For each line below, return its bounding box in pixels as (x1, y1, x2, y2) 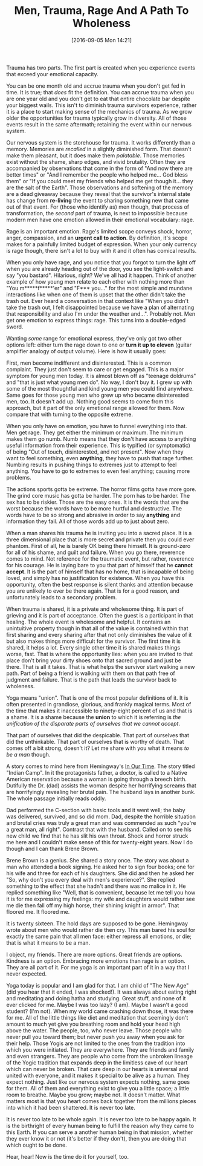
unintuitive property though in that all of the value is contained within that (6, 624, 188, 632)
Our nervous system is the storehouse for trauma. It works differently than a (6, 138, 195, 146)
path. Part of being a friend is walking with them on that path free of (6, 669, 175, 677)
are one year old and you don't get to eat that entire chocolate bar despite (6, 95, 190, 102)
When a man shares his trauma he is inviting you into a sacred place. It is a (6, 529, 192, 536)
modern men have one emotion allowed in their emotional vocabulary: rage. (6, 216, 195, 223)
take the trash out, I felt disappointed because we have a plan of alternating (6, 304, 195, 311)
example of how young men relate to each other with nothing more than (6, 278, 185, 285)
